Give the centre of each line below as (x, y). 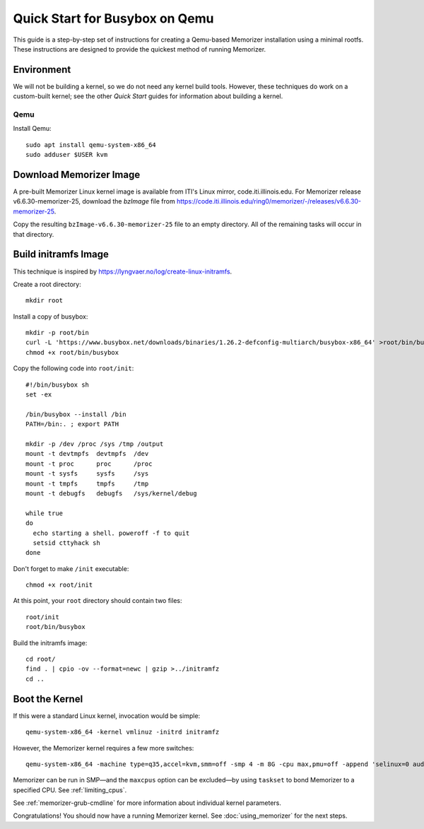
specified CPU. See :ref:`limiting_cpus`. (70, 790)
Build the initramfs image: (50, 642)
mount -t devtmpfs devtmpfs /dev (87, 454)
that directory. (34, 234)
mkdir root (45, 301)
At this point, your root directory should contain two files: (98, 601)
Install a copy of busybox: (51, 316)
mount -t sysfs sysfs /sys (87, 474)
